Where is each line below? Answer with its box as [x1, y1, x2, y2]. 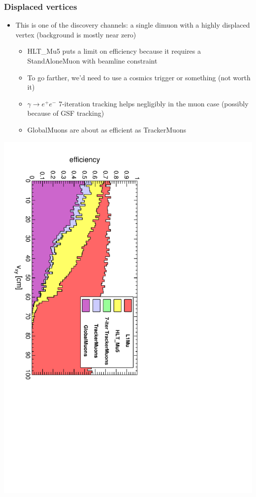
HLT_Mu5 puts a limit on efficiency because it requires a [27, 46, 201, 56]
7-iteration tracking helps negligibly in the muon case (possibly [59, 98, 249, 108]
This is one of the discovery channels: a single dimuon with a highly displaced [15, 20, 250, 30]
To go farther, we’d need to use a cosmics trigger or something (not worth [27, 72, 251, 82]
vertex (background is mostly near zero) [15, 29, 136, 39]
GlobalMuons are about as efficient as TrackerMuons [27, 124, 187, 134]
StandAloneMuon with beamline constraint [27, 56, 158, 66]
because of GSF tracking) [27, 108, 104, 118]
